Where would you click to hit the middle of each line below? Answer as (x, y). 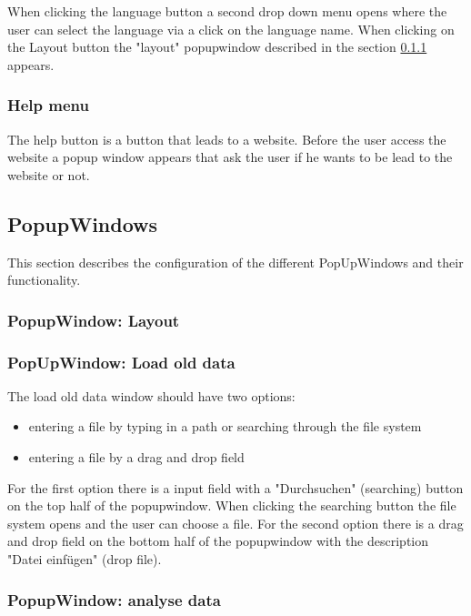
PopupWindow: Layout (94, 320)
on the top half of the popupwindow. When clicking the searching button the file (232, 505)
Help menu (48, 105)
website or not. (49, 174)
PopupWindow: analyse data (114, 599)
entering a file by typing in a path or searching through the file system (225, 426)
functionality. (44, 280)
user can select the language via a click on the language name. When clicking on (231, 29)
